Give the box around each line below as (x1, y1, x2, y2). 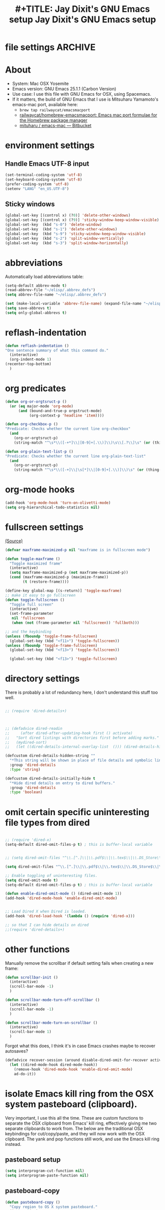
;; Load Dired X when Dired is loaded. (5, 909, 87, 914)
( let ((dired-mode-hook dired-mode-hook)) (9, 1062, 98, 1067)
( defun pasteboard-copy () (5, 1200, 60, 1205)
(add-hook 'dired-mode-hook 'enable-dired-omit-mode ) (5, 896, 118, 901)
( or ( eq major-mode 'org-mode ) (9, 404, 74, 409)
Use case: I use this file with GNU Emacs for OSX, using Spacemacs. (12, 91, 151, 97)
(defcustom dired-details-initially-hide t (5, 776, 96, 781)
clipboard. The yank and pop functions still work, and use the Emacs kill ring (5, 1136, 160, 1142)
